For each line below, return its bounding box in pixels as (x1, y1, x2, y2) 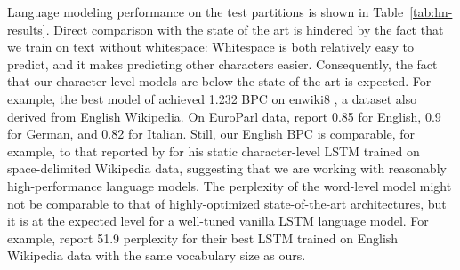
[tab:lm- (409, 3, 453, 20)
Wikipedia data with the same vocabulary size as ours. (7, 246, 306, 265)
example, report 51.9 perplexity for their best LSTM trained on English (7, 228, 399, 247)
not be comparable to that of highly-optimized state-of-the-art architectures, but (7, 194, 447, 212)
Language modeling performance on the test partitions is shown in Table (7, 3, 404, 20)
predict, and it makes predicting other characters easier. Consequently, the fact (7, 54, 438, 73)
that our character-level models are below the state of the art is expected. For (7, 72, 432, 91)
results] (7, 20, 46, 38)
